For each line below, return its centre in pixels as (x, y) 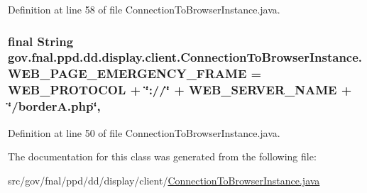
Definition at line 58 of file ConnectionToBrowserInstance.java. (144, 9)
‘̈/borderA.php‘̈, (54, 106)
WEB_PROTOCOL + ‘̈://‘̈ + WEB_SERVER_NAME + (180, 90)
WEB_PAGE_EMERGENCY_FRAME (127, 73)
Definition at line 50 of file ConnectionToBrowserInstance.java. (144, 132)
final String (41, 41)
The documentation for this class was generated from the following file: (162, 156)
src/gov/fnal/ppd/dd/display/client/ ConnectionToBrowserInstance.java (164, 180)
